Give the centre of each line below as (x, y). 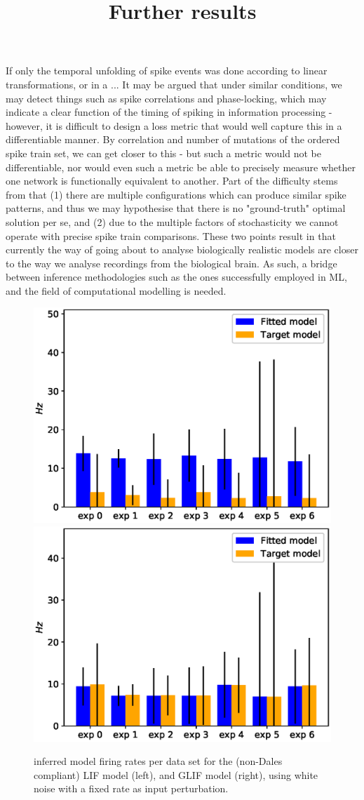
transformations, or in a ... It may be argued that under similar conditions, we (174, 84)
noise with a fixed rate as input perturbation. (131, 788)
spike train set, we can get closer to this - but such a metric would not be (163, 153)
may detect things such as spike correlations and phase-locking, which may (166, 98)
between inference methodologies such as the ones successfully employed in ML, (176, 277)
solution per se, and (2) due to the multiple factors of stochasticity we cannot (172, 221)
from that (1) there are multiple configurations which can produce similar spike (176, 194)
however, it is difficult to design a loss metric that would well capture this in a (174, 125)
